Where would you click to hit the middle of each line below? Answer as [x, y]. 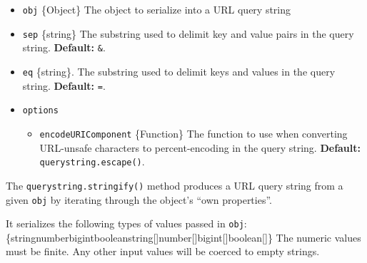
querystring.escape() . [92, 161]
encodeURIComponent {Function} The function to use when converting [193, 133]
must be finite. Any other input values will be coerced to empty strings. [163, 251]
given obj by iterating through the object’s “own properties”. [139, 199]
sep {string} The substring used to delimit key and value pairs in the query [188, 33]
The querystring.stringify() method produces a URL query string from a [175, 185]
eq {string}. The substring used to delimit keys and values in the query [179, 71]
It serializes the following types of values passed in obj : [126, 223]
